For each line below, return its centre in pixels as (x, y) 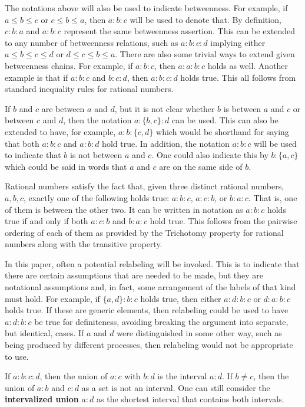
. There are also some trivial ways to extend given (205, 54)
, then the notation (97, 120)
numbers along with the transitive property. (84, 244)
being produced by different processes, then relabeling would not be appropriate (149, 345)
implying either (238, 42)
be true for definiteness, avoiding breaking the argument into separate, (161, 321)
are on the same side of (201, 166)
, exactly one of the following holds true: (96, 197)
